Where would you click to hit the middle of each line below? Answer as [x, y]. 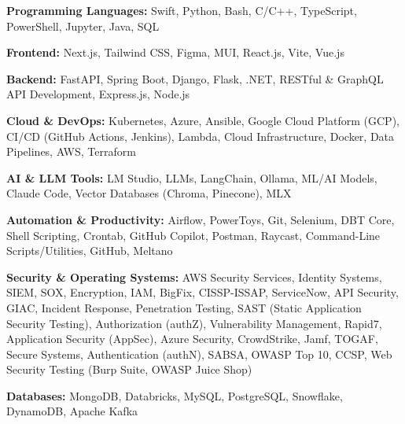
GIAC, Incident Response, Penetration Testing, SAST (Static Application [184, 307]
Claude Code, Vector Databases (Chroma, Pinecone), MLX [149, 193]
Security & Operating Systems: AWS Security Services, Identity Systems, [194, 277]
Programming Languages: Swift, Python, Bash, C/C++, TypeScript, [182, 10]
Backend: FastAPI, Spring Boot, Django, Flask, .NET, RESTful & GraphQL [195, 78]
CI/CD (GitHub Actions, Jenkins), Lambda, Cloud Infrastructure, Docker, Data [201, 136]
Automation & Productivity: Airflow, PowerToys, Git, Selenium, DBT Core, [201, 219]
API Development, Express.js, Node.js [98, 94]
